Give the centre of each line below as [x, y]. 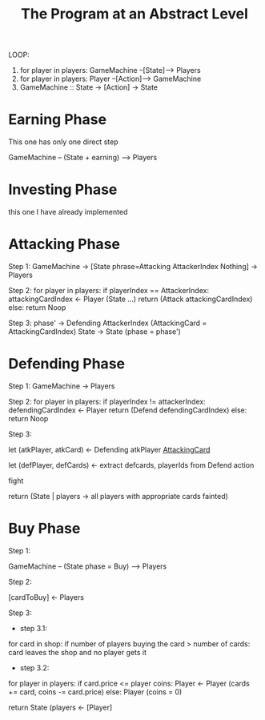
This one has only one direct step [63, 142]
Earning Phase [57, 120]
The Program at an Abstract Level [135, 14]
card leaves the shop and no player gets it [77, 652]
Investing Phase [63, 190]
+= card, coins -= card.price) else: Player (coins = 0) [95, 692]
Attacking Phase [64, 244]
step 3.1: [34, 628]
